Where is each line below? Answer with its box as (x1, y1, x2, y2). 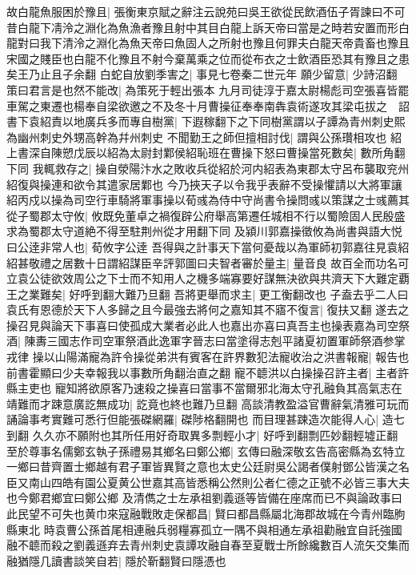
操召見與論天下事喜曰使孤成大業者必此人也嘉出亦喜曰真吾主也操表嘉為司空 (6, 316, 398, 333)
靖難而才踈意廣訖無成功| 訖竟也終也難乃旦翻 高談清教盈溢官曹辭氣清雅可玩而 (6, 395, 410, 412)
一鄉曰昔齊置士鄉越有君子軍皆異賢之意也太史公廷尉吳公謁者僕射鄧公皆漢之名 (6, 458, 410, 475)
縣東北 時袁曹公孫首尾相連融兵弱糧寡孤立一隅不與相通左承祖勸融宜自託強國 (6, 521, 402, 537)
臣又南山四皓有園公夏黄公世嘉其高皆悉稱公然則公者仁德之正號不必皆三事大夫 (6, 473, 410, 490)
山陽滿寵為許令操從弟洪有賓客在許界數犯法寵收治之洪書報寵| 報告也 (54, 348, 410, 365)
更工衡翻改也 (258, 285, 326, 302)
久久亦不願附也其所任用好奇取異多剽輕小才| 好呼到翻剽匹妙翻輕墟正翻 (32, 427, 398, 444)
